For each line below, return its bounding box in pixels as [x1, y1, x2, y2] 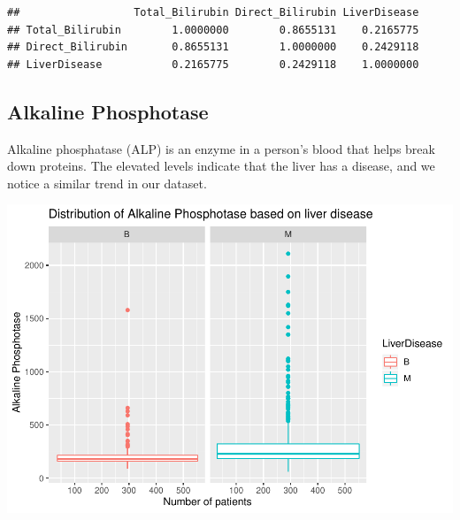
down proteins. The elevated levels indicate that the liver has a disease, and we [7, 157, 435, 175]
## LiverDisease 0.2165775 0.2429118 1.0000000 [7, 57, 419, 71]
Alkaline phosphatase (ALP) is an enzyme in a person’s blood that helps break [7, 139, 435, 157]
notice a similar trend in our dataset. [7, 173, 207, 192]
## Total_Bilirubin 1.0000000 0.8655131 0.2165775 [7, 23, 419, 36]
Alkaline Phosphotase [7, 97, 209, 125]
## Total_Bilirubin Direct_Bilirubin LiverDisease [7, 6, 419, 19]
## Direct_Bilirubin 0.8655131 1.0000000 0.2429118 [7, 41, 419, 54]
